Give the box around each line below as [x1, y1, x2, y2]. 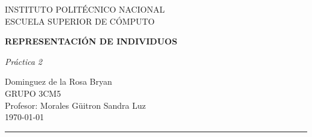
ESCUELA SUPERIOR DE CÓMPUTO [5, 14, 155, 27]
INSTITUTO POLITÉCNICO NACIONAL [5, 3, 165, 15]
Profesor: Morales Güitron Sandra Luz [5, 99, 146, 111]
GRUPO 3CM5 [5, 87, 61, 99]
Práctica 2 [5, 55, 43, 67]
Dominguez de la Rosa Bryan [5, 75, 112, 88]
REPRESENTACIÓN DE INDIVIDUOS [5, 35, 178, 47]
